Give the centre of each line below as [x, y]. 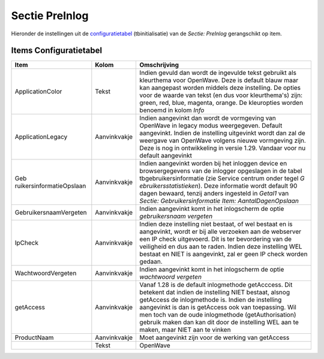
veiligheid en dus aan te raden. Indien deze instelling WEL [221, 247]
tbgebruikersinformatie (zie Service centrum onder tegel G [222, 179]
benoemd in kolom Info [172, 110]
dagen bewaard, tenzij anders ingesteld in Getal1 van [214, 194]
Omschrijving [159, 65]
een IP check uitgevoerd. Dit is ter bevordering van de [216, 239]
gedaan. [151, 262]
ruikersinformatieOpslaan [50, 186]
